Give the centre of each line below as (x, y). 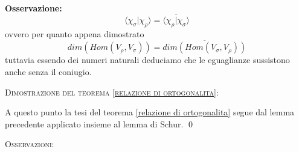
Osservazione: (34, 8)
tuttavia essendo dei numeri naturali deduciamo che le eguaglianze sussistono (147, 60)
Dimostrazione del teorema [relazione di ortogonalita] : (112, 92)
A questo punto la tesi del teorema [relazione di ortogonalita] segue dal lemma (150, 112)
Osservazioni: (30, 144)
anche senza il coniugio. (48, 72)
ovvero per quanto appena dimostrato (75, 33)
